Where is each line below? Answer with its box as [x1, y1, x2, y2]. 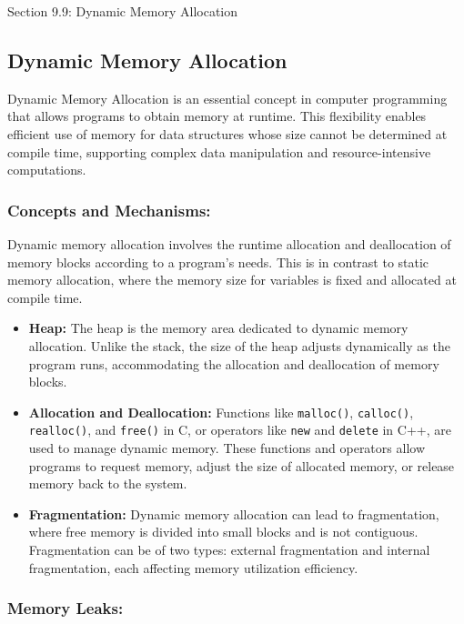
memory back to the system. [28, 474, 187, 493]
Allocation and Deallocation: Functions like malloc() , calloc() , [28, 402, 414, 421]
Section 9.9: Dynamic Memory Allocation [7, 2, 238, 20]
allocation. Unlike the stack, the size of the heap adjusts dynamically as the [28, 336, 450, 355]
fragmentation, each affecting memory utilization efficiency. [28, 558, 358, 577]
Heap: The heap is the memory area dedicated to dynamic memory [28, 318, 409, 337]
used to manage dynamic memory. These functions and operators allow [28, 438, 425, 458]
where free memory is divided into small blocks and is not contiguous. [28, 522, 419, 541]
